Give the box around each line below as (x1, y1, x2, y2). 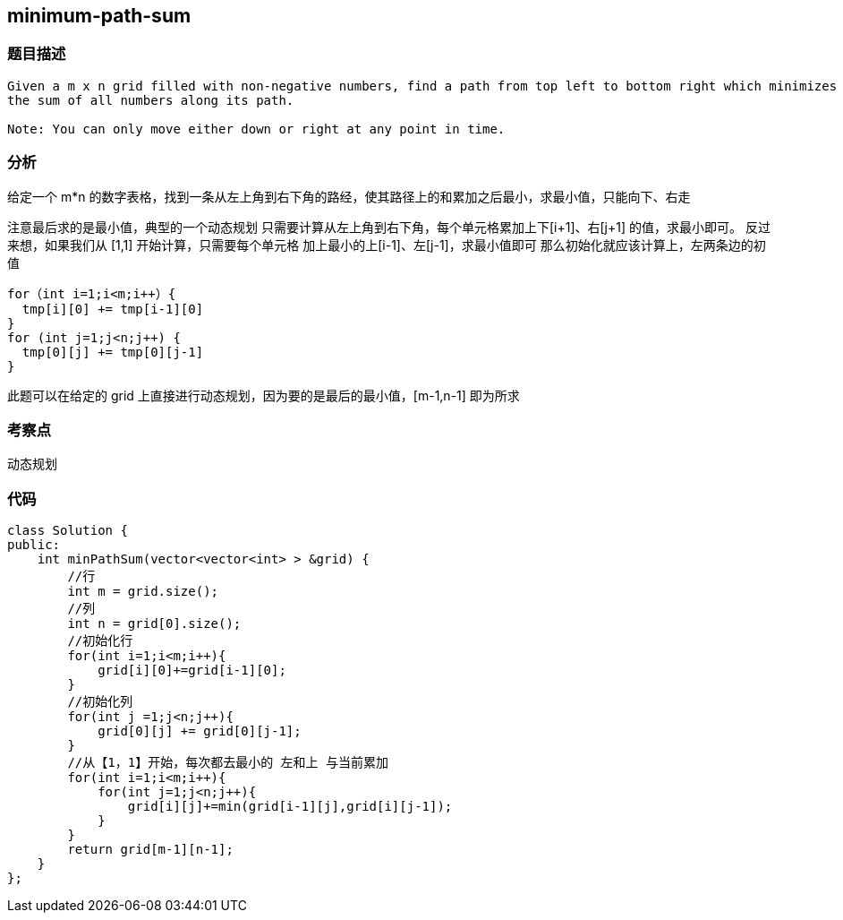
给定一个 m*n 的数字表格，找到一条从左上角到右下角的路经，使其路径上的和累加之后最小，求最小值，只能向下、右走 (7, 188, 691, 204)
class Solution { (7, 523, 128, 538)
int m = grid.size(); (67, 584, 219, 599)
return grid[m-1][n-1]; (67, 842, 234, 857)
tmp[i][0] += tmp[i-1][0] (21, 301, 204, 316)
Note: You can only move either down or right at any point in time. (7, 121, 506, 136)
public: (7, 537, 61, 553)
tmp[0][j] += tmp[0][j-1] (21, 344, 204, 359)
